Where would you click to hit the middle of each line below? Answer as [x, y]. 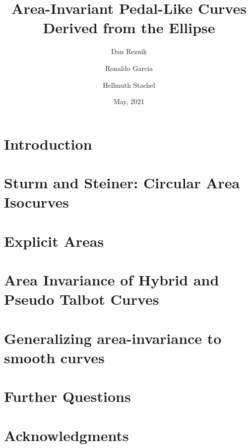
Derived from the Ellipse [129, 28]
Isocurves [36, 202]
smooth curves [54, 357]
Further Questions [67, 396]
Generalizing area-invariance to [113, 338]
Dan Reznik [129, 51]
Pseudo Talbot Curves [82, 299]
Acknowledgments [66, 435]
